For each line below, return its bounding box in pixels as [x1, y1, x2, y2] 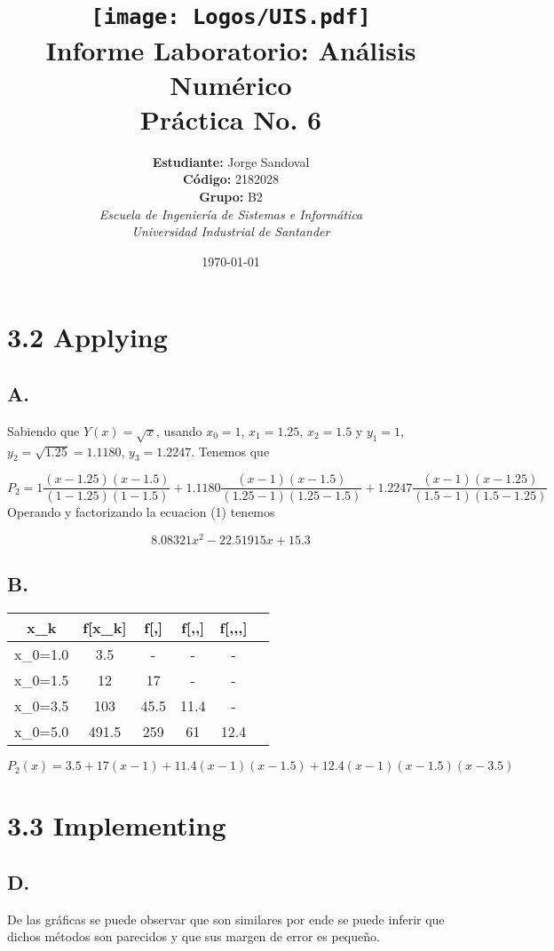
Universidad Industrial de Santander [131, 222, 330, 241]
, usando [156, 421, 202, 440]
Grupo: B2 [199, 187, 263, 205]
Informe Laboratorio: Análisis [45, 31, 416, 67]
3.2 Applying [7, 319, 168, 355]
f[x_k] [83, 617, 127, 638]
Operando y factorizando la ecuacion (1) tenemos [7, 503, 275, 521]
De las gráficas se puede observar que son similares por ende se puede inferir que [7, 909, 445, 928]
